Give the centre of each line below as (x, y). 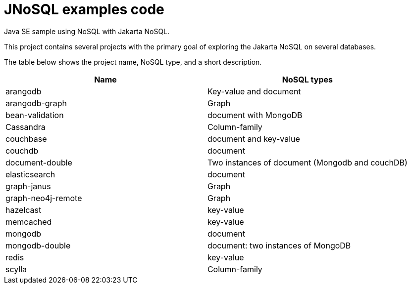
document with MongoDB (255, 115)
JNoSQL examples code (84, 9)
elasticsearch (30, 174)
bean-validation (35, 115)
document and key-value (254, 139)
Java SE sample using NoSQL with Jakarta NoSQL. (87, 31)
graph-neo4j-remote (44, 198)
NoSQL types (307, 79)
